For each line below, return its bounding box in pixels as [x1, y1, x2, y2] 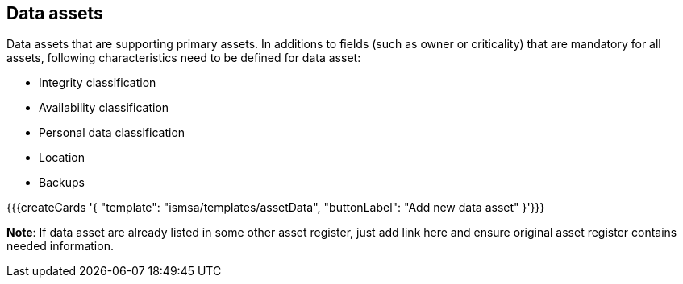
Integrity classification [39, 76, 156, 90]
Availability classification [39, 101, 169, 115]
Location [39, 150, 85, 165]
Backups [39, 175, 85, 190]
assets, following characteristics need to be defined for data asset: [6, 51, 361, 65]
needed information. [6, 239, 114, 253]
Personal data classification [39, 126, 185, 140]
